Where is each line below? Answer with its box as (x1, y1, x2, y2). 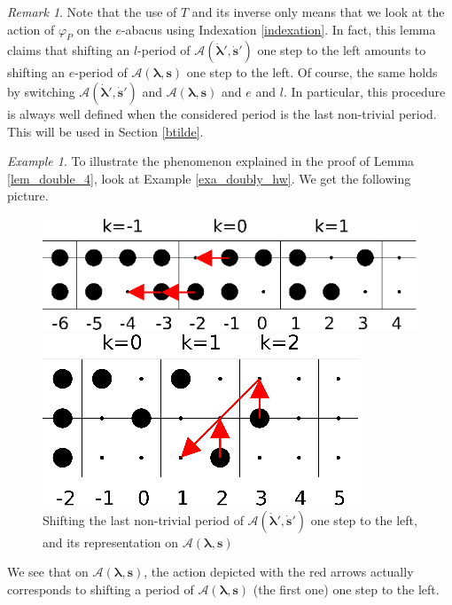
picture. (7, 186, 49, 205)
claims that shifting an (7, 41, 130, 59)
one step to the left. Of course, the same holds (186, 63, 438, 82)
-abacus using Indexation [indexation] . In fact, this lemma (121, 20, 436, 38)
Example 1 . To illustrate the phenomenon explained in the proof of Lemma (7, 152, 415, 170)
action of (7, 20, 55, 38)
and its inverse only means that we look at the (191, 3, 445, 20)
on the (76, 20, 112, 38)
